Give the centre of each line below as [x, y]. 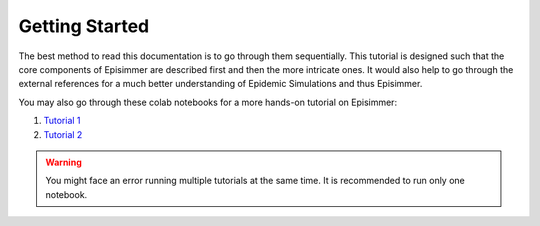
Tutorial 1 [62, 121]
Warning [63, 162]
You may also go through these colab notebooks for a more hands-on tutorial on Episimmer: [208, 102]
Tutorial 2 [63, 134]
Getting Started [84, 26]
